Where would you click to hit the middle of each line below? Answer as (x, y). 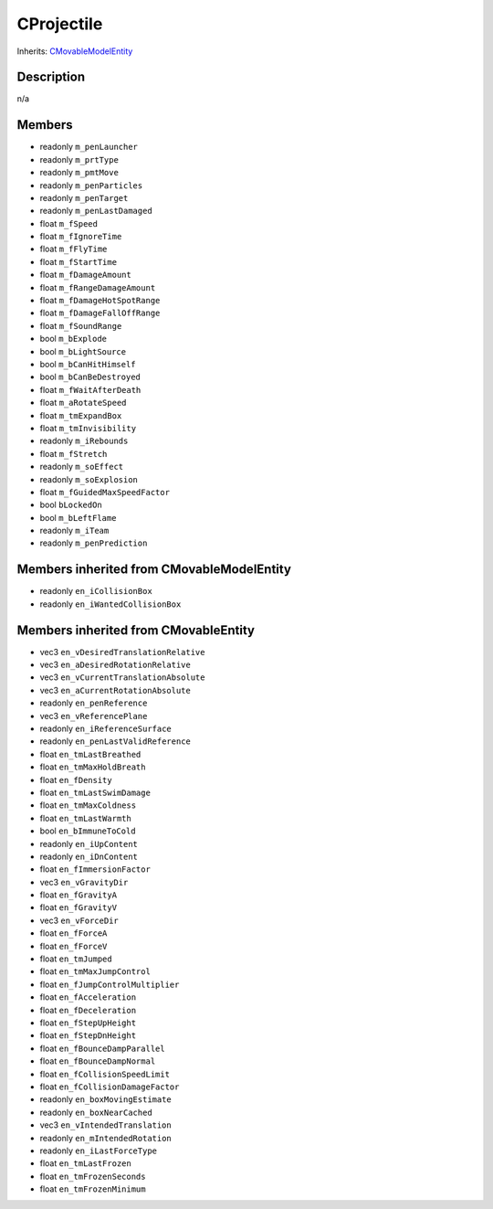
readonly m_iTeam (74, 531)
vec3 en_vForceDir (79, 920)
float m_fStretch (73, 453)
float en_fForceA (73, 933)
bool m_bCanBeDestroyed (90, 377)
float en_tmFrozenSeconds (93, 1176)
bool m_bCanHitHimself (88, 364)
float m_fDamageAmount (85, 275)
